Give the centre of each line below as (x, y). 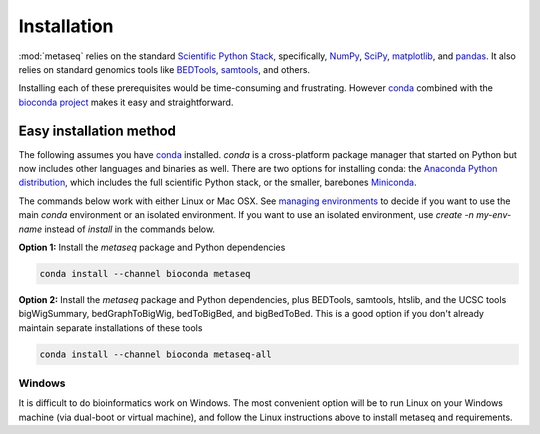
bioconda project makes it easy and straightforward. (126, 102)
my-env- (493, 215)
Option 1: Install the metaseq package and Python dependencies (152, 247)
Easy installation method (97, 130)
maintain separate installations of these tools (110, 327)
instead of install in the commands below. (129, 229)
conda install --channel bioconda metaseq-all (155, 354)
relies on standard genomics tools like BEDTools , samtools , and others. (164, 69)
